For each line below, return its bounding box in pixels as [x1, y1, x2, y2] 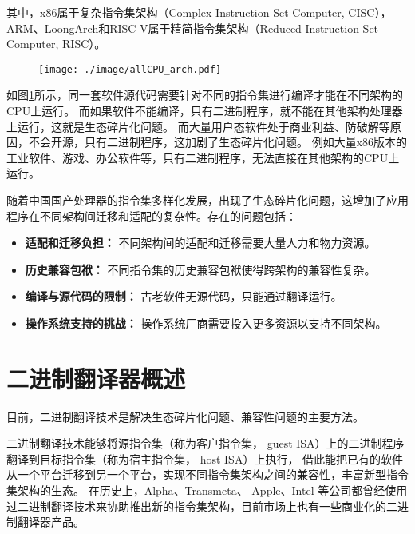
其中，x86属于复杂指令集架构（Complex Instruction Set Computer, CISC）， [6, 4, 392, 20]
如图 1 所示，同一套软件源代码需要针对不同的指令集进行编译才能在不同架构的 [6, 86, 403, 103]
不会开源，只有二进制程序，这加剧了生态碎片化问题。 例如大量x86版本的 [28, 133, 408, 150]
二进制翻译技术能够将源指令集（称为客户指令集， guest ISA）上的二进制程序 [6, 435, 405, 452]
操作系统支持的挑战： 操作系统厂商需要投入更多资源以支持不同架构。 [25, 314, 387, 331]
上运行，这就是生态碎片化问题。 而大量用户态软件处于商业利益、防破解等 [6, 118, 390, 134]
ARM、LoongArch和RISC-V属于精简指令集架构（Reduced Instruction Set [6, 19, 379, 36]
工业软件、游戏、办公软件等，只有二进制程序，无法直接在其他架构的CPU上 [6, 149, 400, 165]
